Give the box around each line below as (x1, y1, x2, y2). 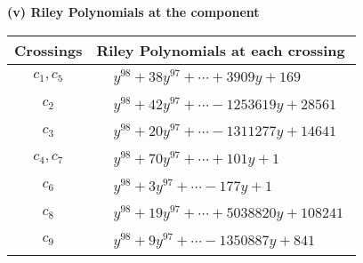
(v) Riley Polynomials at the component (7, 3, 260, 20)
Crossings (14, 39, 83, 60)
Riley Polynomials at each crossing (96, 39, 345, 60)
